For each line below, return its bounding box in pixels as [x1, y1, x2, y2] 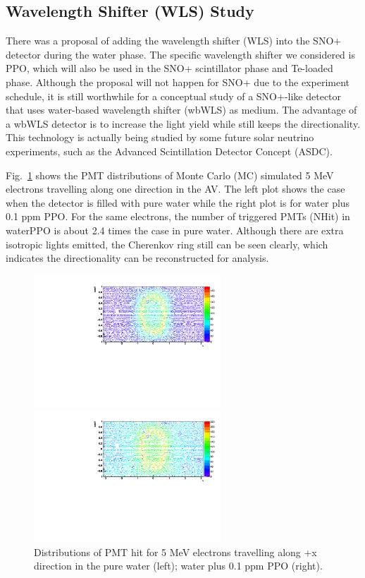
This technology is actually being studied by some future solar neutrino [6, 130, 314, 145]
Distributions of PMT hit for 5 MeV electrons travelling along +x [34, 544, 317, 559]
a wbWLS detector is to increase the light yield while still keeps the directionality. [6, 116, 361, 131]
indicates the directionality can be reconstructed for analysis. [6, 251, 269, 265]
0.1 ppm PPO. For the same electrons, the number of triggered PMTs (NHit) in [6, 209, 350, 224]
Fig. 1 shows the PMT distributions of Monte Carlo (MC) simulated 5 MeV [6, 167, 334, 182]
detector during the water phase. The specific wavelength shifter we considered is [6, 47, 355, 61]
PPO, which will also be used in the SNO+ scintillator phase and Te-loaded [6, 61, 333, 76]
